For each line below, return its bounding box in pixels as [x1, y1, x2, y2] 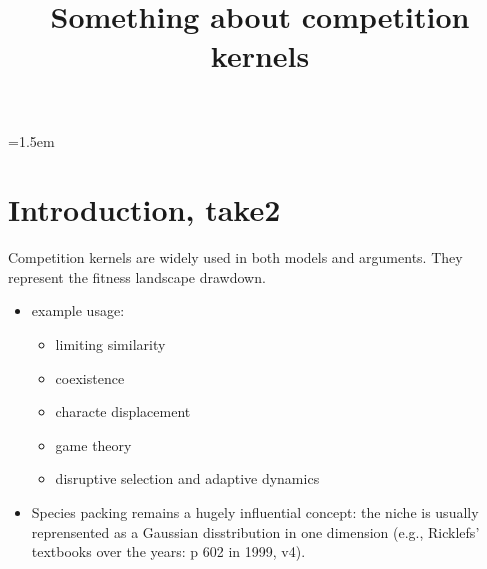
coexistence [55, 367, 125, 388]
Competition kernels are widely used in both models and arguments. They [8, 247, 463, 268]
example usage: [31, 300, 125, 321]
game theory [55, 434, 132, 455]
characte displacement [55, 401, 191, 422]
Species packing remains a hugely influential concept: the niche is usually [31, 502, 479, 523]
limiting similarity [55, 334, 166, 355]
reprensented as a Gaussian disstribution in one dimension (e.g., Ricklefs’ [31, 521, 480, 542]
